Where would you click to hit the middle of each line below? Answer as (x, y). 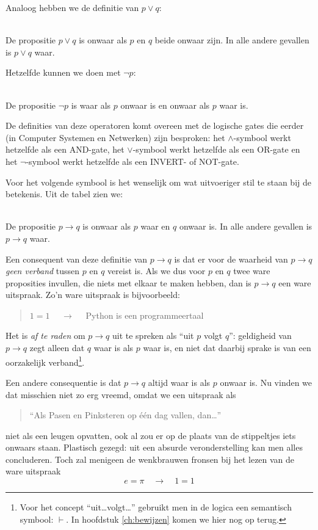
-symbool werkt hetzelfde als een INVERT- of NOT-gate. (132, 161)
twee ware (252, 271)
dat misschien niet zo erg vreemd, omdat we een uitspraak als (121, 394)
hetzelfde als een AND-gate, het (65, 149)
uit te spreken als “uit (153, 336)
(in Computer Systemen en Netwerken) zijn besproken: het (115, 137)
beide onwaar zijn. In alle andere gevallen (232, 40)
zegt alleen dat (57, 348)
